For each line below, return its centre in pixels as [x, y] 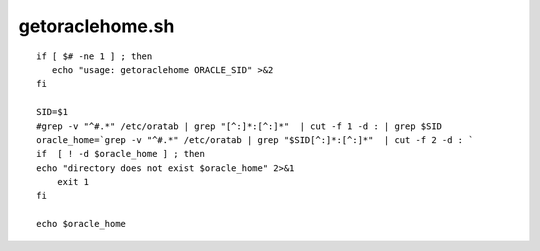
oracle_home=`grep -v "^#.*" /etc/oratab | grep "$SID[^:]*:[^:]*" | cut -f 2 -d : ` [255, 139]
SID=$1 [52, 112]
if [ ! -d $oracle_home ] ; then [120, 154]
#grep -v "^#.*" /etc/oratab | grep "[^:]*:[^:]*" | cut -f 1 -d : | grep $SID [239, 126]
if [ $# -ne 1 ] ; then [94, 56]
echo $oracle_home [81, 224]
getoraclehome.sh [96, 26]
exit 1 [73, 182]
